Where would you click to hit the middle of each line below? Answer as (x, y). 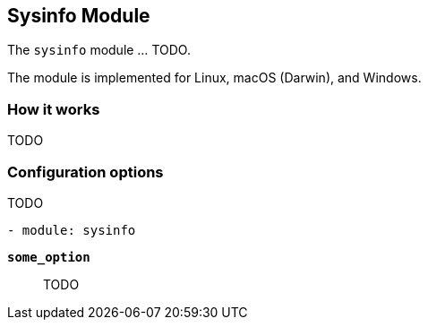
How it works (54, 109)
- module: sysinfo (72, 230)
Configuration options (86, 172)
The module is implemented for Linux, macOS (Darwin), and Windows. (214, 78)
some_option (49, 257)
